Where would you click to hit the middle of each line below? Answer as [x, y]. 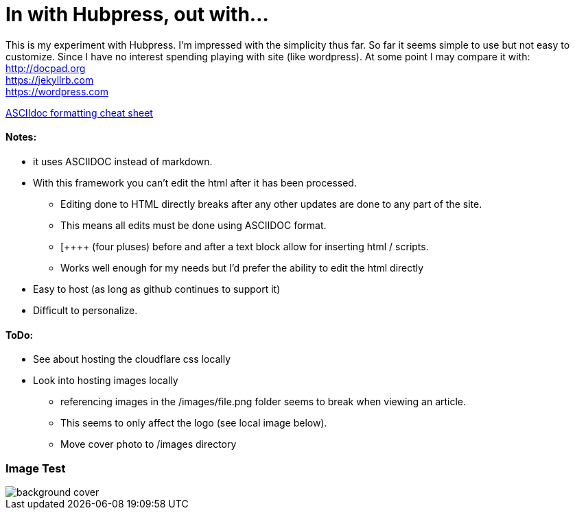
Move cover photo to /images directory [149, 444]
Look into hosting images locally [106, 381]
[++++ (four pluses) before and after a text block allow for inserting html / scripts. [245, 246]
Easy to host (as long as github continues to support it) [157, 289]
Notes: [21, 137]
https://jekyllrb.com [50, 80]
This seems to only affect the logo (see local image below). [194, 423]
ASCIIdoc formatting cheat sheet [79, 112]
